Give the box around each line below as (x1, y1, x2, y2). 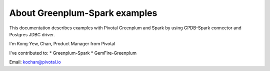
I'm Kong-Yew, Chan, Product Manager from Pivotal (9, 41, 115, 47)
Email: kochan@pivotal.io (9, 59, 61, 65)
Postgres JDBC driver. (9, 31, 55, 37)
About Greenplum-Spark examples (9, 7, 157, 18)
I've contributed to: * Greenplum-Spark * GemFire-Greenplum (9, 50, 137, 56)
